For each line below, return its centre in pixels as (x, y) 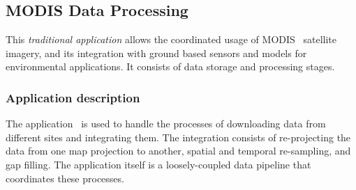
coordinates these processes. (65, 178)
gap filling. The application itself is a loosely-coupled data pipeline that (158, 164)
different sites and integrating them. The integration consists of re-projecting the (178, 137)
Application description (73, 97)
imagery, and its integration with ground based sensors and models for (156, 53)
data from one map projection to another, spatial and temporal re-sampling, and (178, 151)
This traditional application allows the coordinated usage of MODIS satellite (171, 39)
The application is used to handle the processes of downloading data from (166, 124)
